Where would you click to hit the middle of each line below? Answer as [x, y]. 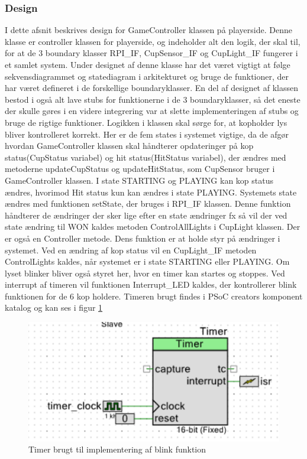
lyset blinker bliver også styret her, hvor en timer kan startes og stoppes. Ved [145, 273]
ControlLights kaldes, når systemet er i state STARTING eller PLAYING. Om [147, 261]
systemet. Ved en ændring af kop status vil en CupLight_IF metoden [131, 250]
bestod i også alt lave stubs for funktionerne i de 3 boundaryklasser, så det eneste [153, 99]
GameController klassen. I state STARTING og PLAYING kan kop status [139, 180]
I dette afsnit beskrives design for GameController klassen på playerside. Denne [148, 30]
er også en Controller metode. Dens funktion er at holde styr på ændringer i [143, 238]
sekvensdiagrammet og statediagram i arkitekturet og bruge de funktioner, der [147, 76]
